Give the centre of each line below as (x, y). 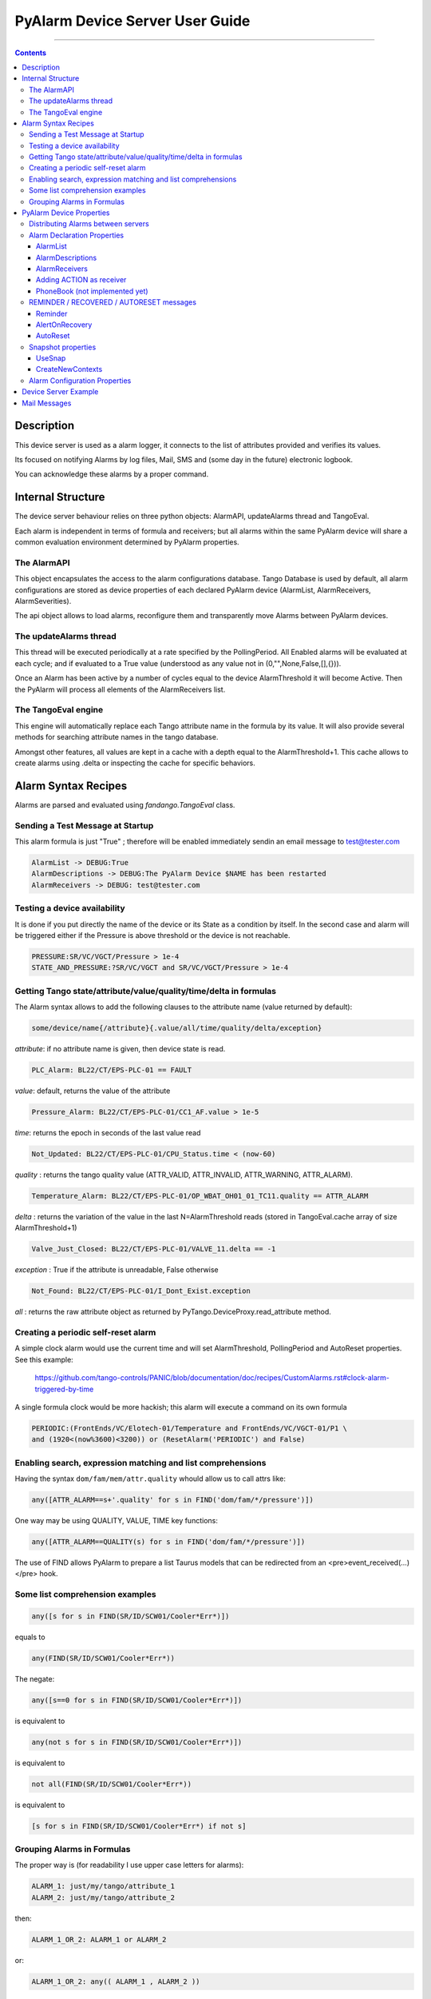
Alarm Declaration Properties (76, 235)
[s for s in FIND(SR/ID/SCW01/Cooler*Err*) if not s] (139, 1826)
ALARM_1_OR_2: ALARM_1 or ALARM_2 (99, 1939)
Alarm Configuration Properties (80, 381)
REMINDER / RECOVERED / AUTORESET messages (113, 302)
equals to (30, 1637)
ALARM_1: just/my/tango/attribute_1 (103, 1886)
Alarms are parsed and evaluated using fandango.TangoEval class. (125, 804)
